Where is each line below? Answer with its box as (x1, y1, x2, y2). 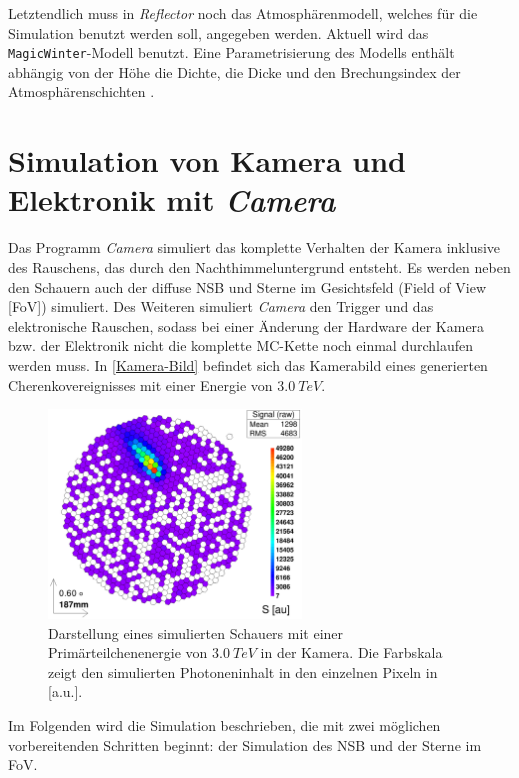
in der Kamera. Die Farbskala (260, 642, 443, 663)
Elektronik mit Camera (8, 179, 336, 221)
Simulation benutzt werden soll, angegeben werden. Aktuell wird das (8, 22, 429, 43)
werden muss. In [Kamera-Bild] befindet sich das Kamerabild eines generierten (8, 354, 488, 375)
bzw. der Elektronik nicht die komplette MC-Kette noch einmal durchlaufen (8, 335, 474, 356)
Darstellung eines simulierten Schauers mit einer (48, 622, 344, 643)
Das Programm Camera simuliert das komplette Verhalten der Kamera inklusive (8, 237, 501, 258)
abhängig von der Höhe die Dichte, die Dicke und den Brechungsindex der (8, 61, 461, 82)
